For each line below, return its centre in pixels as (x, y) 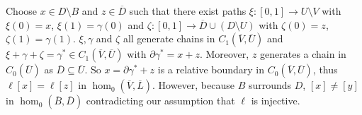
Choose (22, 11)
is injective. (276, 101)
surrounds (270, 85)
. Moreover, (224, 54)
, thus (325, 69)
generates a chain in (303, 54)
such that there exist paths (188, 11)
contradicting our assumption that (160, 101)
